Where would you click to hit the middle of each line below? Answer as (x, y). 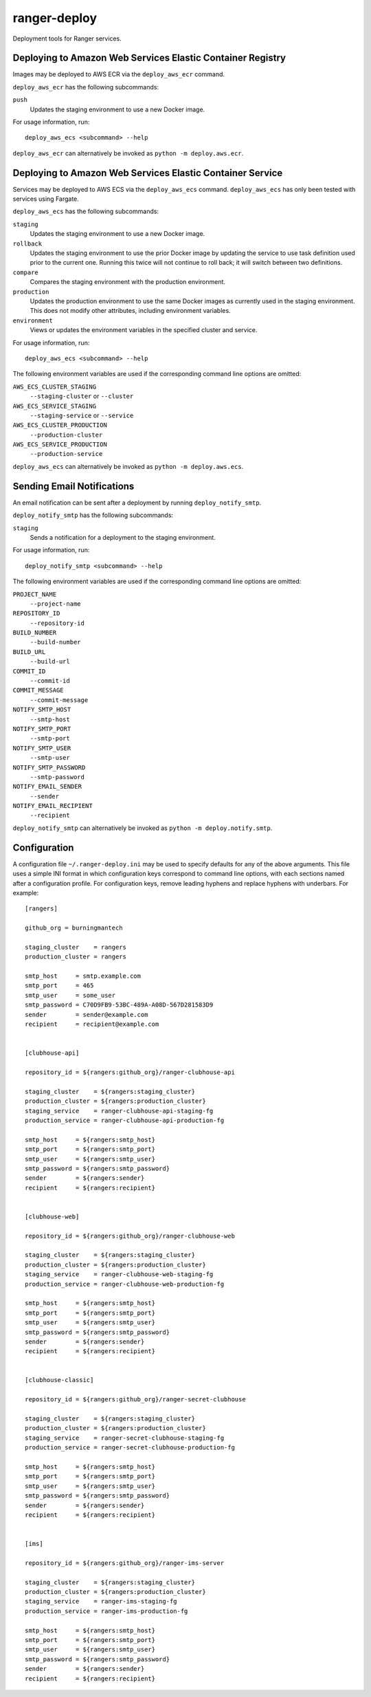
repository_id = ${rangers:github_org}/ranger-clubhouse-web (130, 1236)
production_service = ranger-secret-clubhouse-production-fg (130, 1448)
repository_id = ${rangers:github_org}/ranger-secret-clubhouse (136, 1400)
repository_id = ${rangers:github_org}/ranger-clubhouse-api (130, 1072)
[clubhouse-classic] (59, 1380)
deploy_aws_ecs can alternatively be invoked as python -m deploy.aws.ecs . (128, 466)
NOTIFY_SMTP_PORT (42, 729)
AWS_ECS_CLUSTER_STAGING (54, 386)
